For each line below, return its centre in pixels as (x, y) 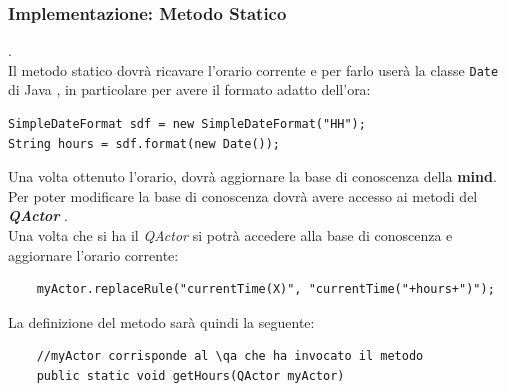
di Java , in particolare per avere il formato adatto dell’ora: (189, 89)
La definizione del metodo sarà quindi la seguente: (161, 321)
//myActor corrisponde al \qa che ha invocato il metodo (230, 356)
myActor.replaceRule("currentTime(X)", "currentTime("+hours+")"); (265, 289)
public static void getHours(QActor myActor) (190, 376)
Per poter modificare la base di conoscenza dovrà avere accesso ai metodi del (243, 195)
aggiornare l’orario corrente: (93, 254)
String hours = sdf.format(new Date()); (144, 143)
